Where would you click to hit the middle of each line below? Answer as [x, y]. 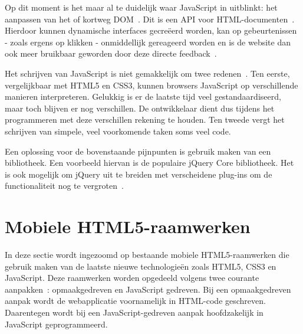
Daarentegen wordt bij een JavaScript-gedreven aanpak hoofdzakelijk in [134, 312]
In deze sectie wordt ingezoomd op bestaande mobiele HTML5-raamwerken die [147, 255]
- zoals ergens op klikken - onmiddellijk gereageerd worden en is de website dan [148, 42]
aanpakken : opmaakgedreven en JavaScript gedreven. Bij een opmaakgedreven [148, 289]
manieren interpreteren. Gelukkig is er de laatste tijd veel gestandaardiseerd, [143, 96]
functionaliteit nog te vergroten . [64, 186]
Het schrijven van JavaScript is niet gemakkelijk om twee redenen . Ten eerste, [147, 73]
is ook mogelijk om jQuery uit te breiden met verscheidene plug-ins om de [139, 174]
